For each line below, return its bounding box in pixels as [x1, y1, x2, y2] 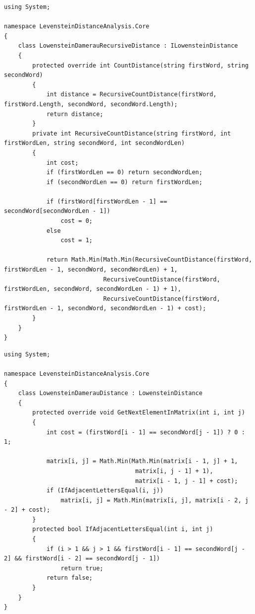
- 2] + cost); [4, 506, 51, 514]
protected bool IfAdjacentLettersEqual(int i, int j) [32, 526, 213, 533]
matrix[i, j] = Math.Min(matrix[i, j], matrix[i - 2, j [60, 496, 249, 504]
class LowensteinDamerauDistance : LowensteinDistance [18, 390, 203, 397]
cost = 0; [60, 217, 93, 225]
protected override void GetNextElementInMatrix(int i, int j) [32, 409, 245, 416]
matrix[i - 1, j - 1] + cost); [135, 477, 238, 484]
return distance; [46, 110, 103, 118]
